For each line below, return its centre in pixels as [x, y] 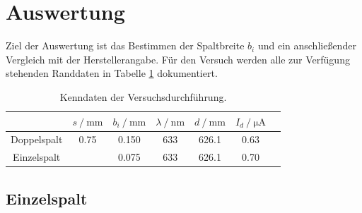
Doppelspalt [37, 139]
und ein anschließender [307, 45]
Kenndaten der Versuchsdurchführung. [143, 96]
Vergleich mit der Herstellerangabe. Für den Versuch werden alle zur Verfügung [178, 59]
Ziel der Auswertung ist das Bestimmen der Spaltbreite [125, 45]
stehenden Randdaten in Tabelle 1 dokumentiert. [112, 73]
